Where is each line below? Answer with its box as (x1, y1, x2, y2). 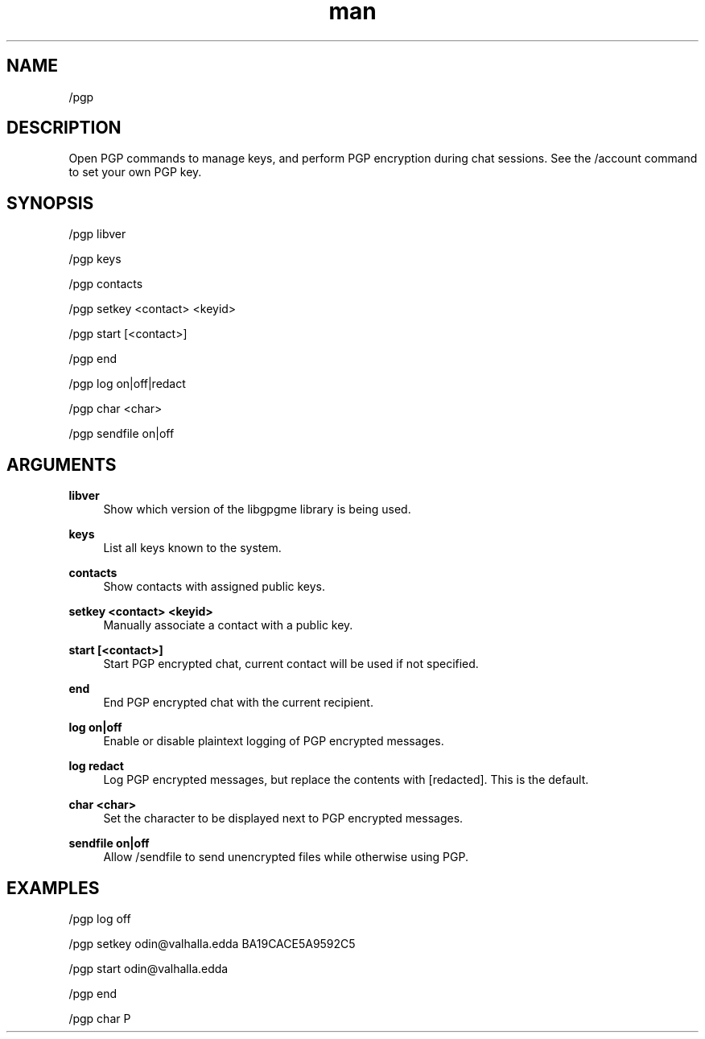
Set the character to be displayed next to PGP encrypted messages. (103, 811, 464, 826)
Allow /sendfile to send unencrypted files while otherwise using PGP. (103, 850, 468, 864)
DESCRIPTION (6, 118, 122, 138)
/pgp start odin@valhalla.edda (68, 961, 229, 975)
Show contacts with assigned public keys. (103, 579, 326, 594)
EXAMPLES (6, 877, 100, 898)
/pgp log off (68, 911, 131, 926)
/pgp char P (68, 1011, 131, 1025)
